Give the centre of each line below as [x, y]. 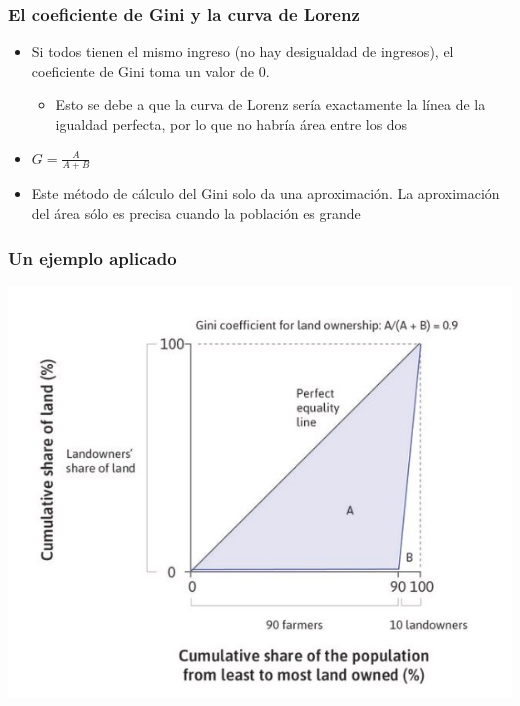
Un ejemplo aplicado [92, 257]
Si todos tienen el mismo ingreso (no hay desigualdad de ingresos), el [242, 51]
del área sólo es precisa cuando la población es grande [196, 213]
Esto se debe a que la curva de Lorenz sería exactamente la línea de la [270, 104]
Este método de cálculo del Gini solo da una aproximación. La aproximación [265, 193]
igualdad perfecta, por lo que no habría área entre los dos [231, 124]
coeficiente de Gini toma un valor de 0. [150, 70]
